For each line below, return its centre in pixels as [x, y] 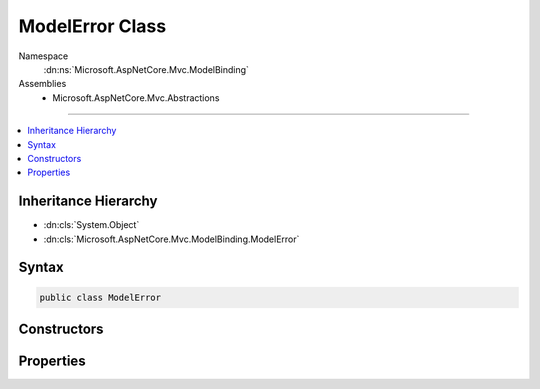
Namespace [43, 56]
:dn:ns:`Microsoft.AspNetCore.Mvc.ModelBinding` [146, 69]
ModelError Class [92, 26]
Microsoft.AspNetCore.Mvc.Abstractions [136, 97]
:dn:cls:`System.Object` [91, 225]
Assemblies [42, 84]
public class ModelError [100, 297]
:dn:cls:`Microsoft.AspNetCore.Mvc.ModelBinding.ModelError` [171, 239]
